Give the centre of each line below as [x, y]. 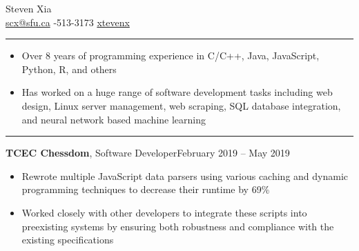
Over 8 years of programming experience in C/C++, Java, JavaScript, [171, 56]
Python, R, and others [69, 69]
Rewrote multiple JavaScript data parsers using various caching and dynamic [185, 175]
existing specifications [68, 240]
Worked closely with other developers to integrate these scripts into [164, 212]
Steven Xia [29, 8]
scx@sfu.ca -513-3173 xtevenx [68, 22]
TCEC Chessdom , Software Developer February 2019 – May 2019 [148, 153]
